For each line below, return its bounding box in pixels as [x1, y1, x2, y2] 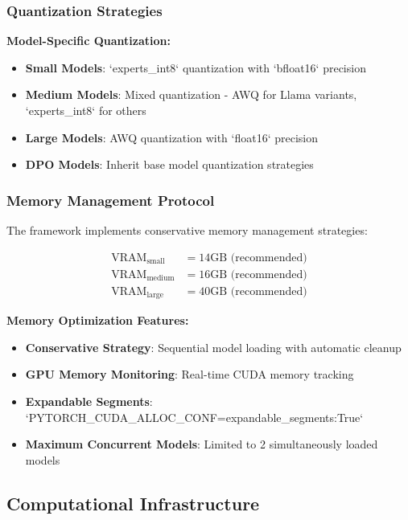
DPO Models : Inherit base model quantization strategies [25, 156, 314, 173]
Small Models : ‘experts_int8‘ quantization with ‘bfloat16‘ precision [25, 59, 366, 76]
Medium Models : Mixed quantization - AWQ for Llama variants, [25, 86, 357, 103]
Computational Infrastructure [6, 490, 260, 515]
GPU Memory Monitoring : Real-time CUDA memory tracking [25, 366, 354, 383]
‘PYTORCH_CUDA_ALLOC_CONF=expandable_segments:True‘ [25, 408, 364, 425]
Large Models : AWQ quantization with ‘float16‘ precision [25, 129, 318, 145]
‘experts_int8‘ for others [25, 102, 146, 118]
